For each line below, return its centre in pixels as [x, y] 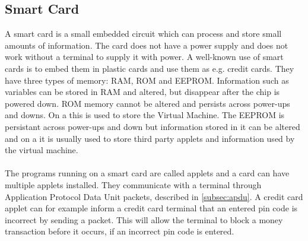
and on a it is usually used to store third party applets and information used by [150, 138]
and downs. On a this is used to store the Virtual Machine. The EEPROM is [145, 115]
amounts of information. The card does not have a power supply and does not [147, 45]
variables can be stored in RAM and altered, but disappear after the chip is [142, 92]
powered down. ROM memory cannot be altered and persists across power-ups [147, 103]
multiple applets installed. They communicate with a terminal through [133, 184]
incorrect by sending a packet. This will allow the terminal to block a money [144, 219]
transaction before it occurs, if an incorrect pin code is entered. [120, 231]
